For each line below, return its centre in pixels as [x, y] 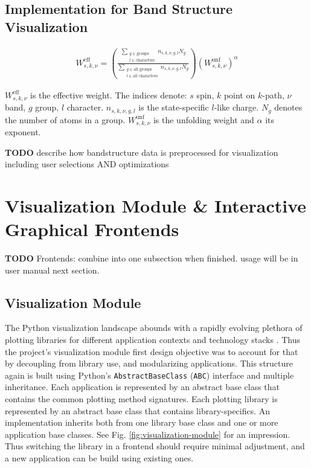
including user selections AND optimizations [87, 164]
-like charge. [236, 107]
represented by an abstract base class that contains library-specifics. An [138, 410]
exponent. [23, 131]
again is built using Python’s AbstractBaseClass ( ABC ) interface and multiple [149, 375]
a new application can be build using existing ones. [99, 458]
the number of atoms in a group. [65, 119]
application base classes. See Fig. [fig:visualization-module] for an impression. [148, 434]
